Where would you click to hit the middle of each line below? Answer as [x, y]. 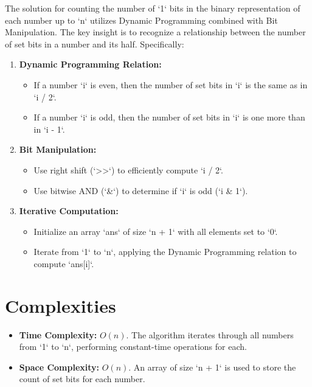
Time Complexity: [58, 334]
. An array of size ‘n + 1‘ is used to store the [212, 367]
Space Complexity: [59, 367]
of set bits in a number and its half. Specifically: [95, 44]
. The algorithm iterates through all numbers [210, 334]
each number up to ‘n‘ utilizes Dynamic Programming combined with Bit [141, 20]
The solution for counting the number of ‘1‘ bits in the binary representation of [153, 8]
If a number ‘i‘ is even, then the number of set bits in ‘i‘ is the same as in [171, 84]
